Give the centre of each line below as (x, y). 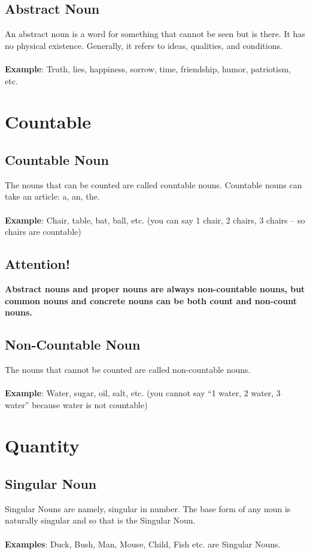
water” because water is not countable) (76, 404)
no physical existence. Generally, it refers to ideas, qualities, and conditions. (144, 45)
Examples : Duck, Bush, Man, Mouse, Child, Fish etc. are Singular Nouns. (143, 544)
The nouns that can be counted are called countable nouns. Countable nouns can (154, 184)
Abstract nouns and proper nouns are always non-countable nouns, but (155, 288)
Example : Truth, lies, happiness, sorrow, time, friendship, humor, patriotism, (148, 68)
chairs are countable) (43, 232)
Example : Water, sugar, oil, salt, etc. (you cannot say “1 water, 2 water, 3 (143, 393)
